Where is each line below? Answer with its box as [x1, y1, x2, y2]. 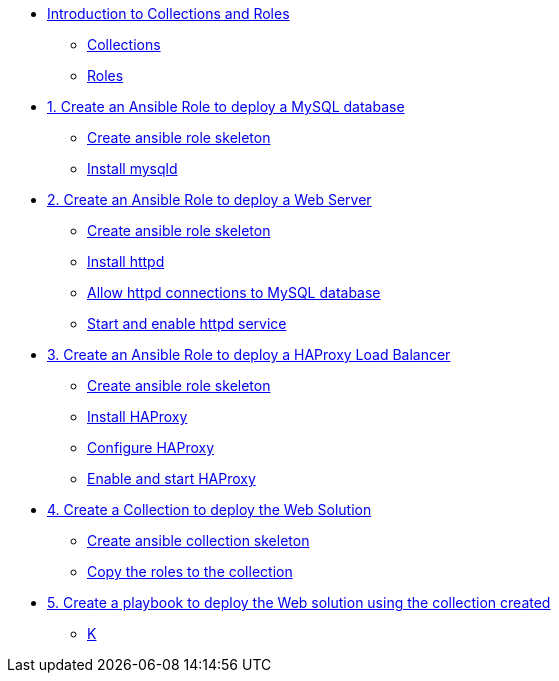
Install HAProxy [87, 408, 188, 425]
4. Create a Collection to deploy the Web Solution [47, 501, 372, 518]
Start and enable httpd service [87, 315, 287, 332]
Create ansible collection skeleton [87, 532, 310, 549]
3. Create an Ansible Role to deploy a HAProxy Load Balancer [47, 346, 451, 363]
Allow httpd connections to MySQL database [87, 284, 381, 301]
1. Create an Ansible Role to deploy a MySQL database [47, 98, 405, 115]
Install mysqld [87, 160, 178, 177]
